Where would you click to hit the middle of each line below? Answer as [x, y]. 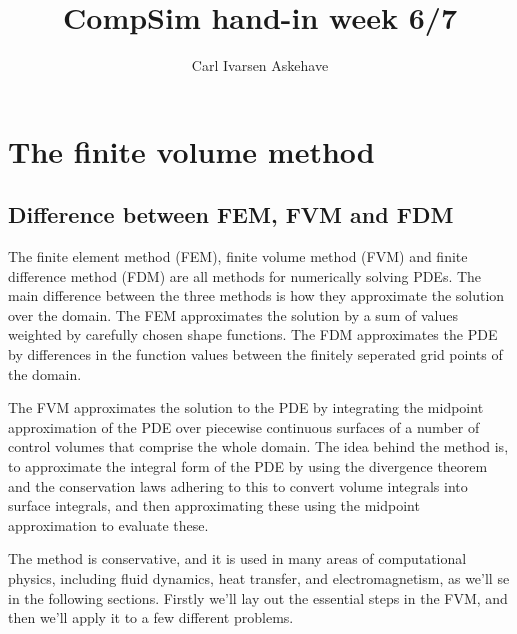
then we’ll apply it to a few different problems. [151, 617]
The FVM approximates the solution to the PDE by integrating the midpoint [246, 407]
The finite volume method [191, 150]
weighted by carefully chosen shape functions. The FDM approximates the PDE [253, 334]
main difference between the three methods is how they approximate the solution [256, 295]
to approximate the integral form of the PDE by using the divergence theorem [248, 466]
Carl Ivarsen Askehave [260, 65]
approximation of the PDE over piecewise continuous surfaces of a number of [244, 426]
